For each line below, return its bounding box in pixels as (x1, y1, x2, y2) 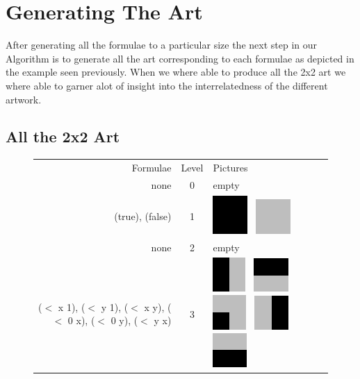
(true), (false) (114, 208, 172, 223)
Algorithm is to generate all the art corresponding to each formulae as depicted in (6, 51, 354, 65)
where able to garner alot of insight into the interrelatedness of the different (6, 78, 328, 92)
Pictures (213, 160, 248, 175)
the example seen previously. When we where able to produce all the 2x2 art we (6, 65, 346, 79)
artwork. (6, 92, 42, 106)
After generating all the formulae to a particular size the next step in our (6, 37, 317, 52)
